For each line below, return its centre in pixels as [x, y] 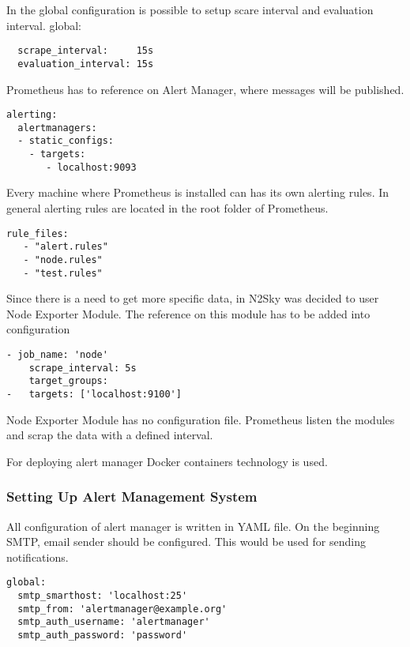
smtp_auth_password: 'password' [103, 635]
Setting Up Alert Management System [132, 497]
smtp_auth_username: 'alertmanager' [114, 622]
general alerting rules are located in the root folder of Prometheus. [167, 207]
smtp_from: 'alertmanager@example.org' [122, 609]
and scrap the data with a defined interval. [110, 435]
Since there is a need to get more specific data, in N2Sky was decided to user [193, 298]
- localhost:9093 [91, 167]
